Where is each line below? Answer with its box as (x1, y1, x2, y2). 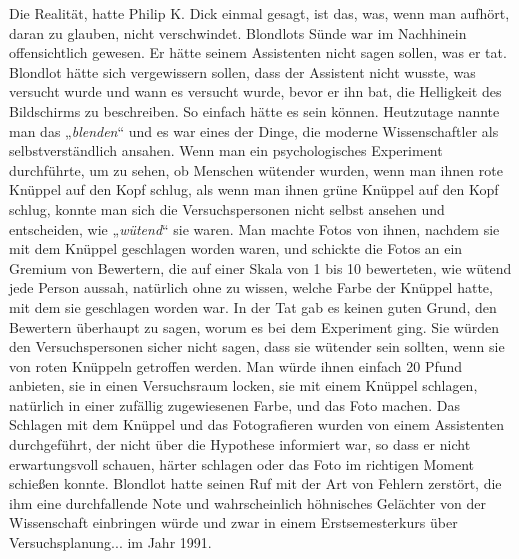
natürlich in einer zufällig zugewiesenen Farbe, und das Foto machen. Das (9, 394, 460, 415)
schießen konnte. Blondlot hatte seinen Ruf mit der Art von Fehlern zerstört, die (9, 473, 502, 494)
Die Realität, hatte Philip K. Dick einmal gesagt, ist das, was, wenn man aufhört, (9, 3, 510, 23)
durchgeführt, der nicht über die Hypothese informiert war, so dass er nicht (9, 434, 471, 455)
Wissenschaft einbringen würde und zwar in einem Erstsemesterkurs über (9, 512, 458, 533)
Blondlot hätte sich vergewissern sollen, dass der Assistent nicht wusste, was (9, 61, 476, 82)
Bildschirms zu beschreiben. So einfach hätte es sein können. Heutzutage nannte (9, 100, 500, 121)
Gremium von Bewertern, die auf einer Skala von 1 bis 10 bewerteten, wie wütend (9, 257, 512, 278)
